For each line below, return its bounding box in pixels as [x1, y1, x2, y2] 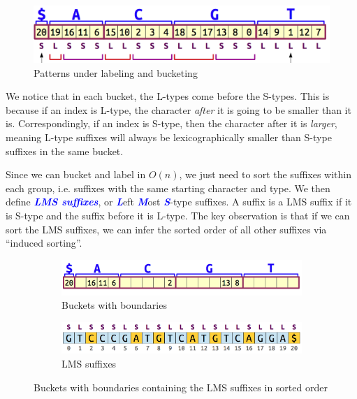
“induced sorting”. [6, 235, 82, 250]
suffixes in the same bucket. [6, 143, 124, 158]
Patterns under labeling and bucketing [34, 65, 198, 80]
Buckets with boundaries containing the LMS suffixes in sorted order [34, 379, 328, 394]
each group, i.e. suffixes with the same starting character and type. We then [6, 180, 330, 195]
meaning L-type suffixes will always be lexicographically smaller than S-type [6, 129, 332, 144]
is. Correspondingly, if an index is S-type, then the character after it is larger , [6, 116, 337, 131]
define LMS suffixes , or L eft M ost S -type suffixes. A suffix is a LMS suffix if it [6, 194, 352, 209]
